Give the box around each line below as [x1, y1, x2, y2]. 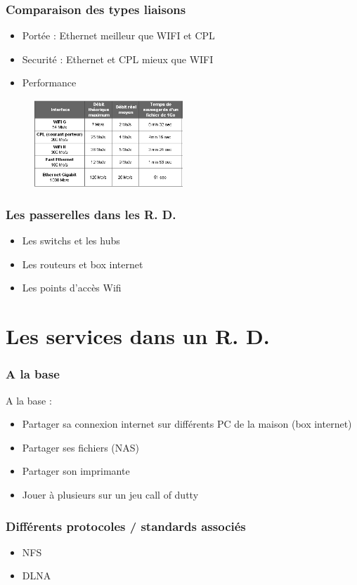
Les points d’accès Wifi [22, 280, 122, 295]
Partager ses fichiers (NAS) [22, 440, 139, 454]
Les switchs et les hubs [22, 233, 120, 248]
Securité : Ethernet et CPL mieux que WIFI [22, 51, 214, 66]
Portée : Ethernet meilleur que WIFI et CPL [22, 28, 215, 43]
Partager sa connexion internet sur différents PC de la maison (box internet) [22, 416, 352, 431]
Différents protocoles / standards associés [6, 517, 246, 534]
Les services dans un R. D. [6, 322, 270, 350]
